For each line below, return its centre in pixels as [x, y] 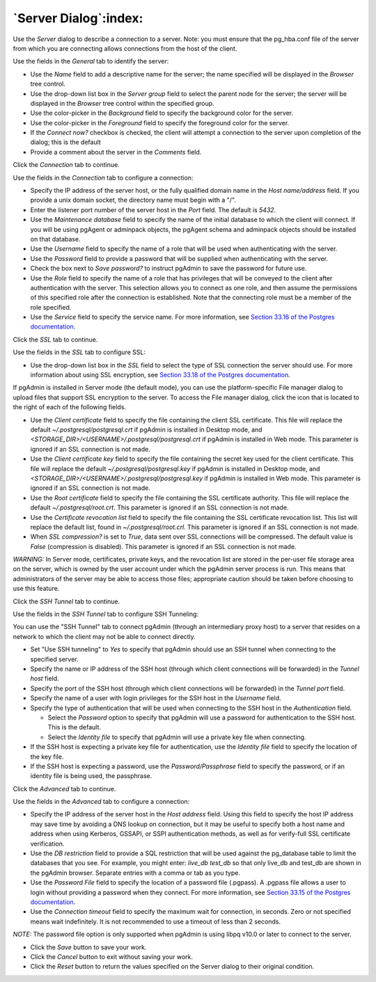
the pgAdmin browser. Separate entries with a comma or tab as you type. [135, 873]
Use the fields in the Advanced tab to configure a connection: [101, 802]
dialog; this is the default [65, 142]
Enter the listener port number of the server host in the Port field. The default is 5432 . [153, 209]
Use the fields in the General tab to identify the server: [91, 61]
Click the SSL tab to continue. [55, 339]
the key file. [47, 757]
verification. [47, 844]
